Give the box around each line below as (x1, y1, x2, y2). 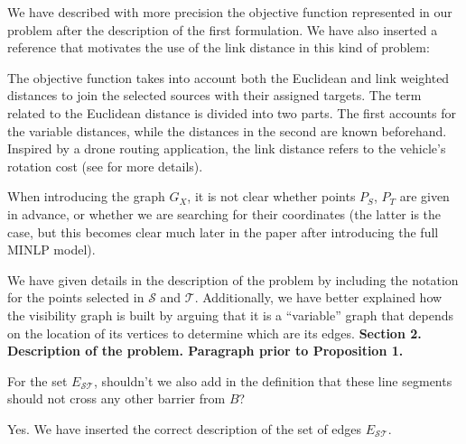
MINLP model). (7, 240, 96, 259)
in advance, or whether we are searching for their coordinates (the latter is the (7, 204, 442, 223)
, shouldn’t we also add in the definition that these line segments (93, 371, 452, 390)
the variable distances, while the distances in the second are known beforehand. (7, 121, 447, 140)
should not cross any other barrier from (7, 389, 226, 408)
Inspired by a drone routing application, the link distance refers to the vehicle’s (7, 139, 446, 158)
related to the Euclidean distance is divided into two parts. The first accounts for (7, 103, 456, 122)
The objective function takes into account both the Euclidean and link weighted (7, 68, 450, 87)
